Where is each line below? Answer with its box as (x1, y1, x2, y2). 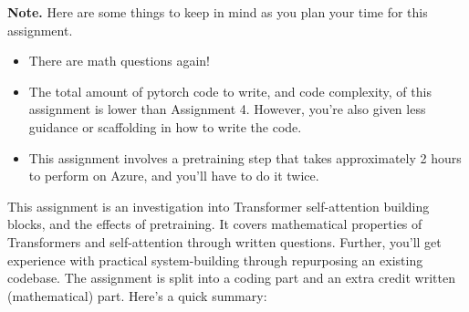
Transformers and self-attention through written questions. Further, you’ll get (7, 232, 442, 251)
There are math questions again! (28, 51, 210, 70)
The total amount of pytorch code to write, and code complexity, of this (28, 81, 432, 100)
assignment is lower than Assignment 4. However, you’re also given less (28, 99, 426, 119)
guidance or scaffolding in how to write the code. (28, 117, 302, 136)
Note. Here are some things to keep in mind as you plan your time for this (7, 3, 428, 21)
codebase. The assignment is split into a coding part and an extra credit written (7, 268, 455, 287)
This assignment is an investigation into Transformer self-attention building (7, 196, 430, 215)
